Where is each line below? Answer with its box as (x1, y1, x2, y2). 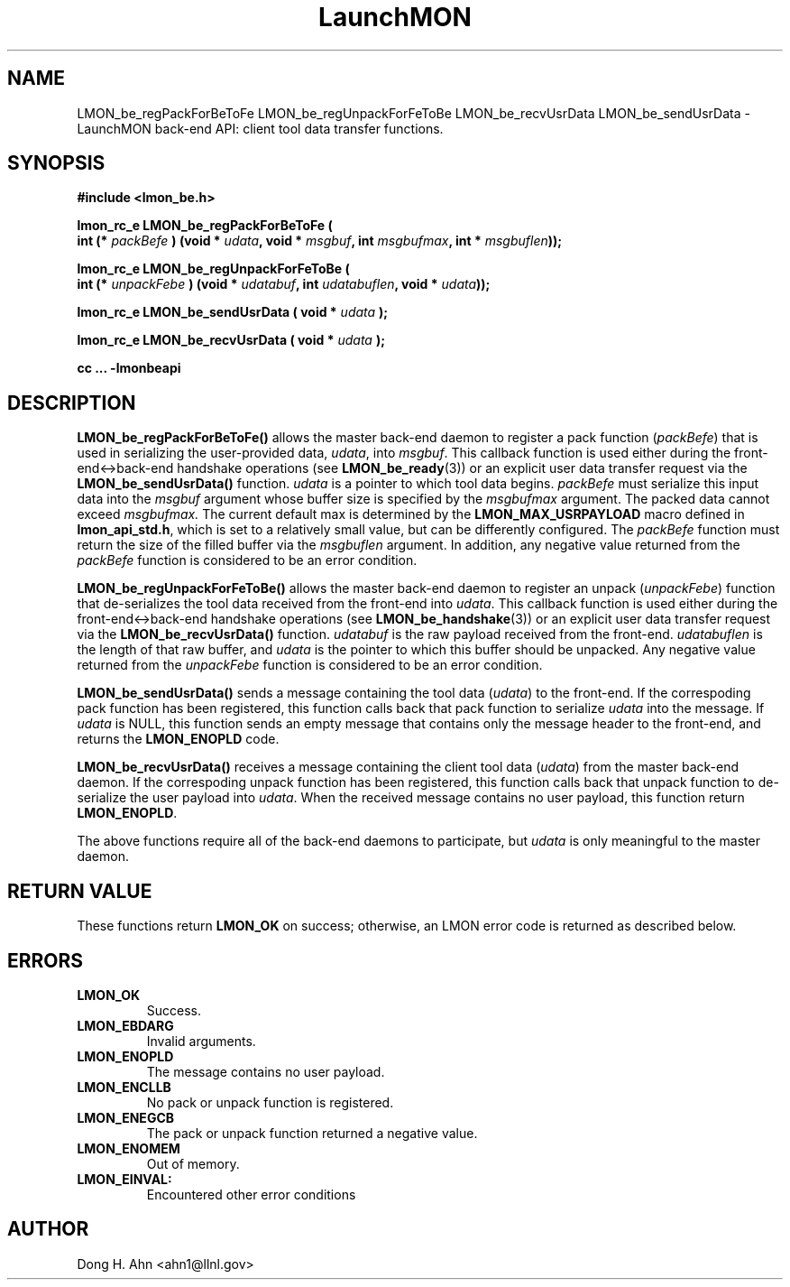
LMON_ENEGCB (77, 1109, 175, 1125)
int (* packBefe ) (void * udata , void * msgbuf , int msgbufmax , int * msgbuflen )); (77, 233, 563, 249)
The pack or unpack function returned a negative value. (146, 1125, 478, 1141)
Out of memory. (146, 1155, 240, 1171)
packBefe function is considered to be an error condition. (77, 552, 418, 569)
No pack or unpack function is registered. (146, 1094, 394, 1110)
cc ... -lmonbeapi (77, 360, 181, 376)
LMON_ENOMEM (77, 1140, 180, 1156)
